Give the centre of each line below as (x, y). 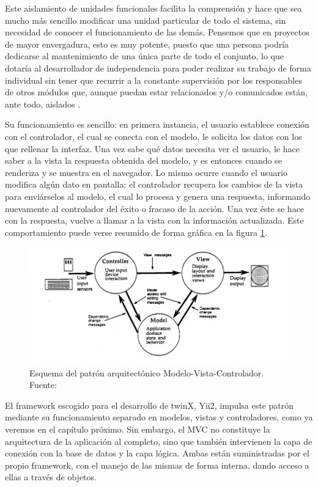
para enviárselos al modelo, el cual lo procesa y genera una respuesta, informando (158, 196)
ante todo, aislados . (43, 104)
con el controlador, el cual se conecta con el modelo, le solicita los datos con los (153, 136)
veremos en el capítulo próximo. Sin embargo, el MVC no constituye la (138, 429)
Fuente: (43, 385)
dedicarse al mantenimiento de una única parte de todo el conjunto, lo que (144, 56)
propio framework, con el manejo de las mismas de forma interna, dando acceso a (157, 465)
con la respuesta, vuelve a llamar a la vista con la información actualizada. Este (154, 220)
